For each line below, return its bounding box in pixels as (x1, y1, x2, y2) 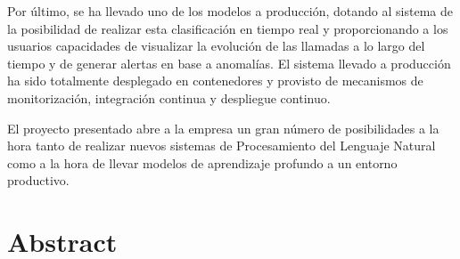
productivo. (7, 171, 70, 190)
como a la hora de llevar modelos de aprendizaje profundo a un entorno (7, 153, 398, 172)
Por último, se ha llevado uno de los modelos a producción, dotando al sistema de (7, 2, 453, 20)
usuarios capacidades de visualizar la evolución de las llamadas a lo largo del (7, 36, 425, 55)
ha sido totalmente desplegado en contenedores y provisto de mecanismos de (7, 71, 423, 90)
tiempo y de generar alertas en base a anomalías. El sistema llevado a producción (7, 53, 451, 72)
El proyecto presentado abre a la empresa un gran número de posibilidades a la (7, 118, 439, 137)
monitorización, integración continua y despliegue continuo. (7, 88, 331, 107)
